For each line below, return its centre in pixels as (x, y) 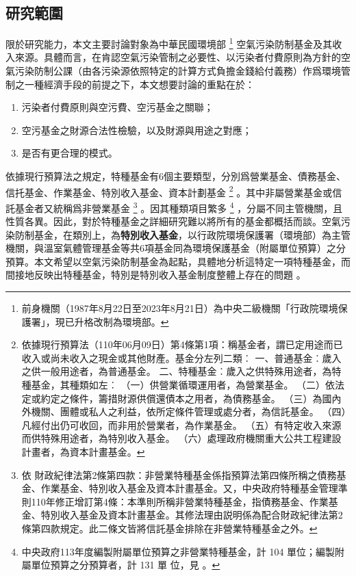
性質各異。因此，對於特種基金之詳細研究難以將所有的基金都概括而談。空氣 (173, 221)
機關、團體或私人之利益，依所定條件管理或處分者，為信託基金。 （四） (189, 411)
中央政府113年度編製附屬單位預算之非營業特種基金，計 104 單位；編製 (178, 551)
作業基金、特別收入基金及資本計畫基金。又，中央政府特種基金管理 (189, 488)
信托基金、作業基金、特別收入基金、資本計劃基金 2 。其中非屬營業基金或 (169, 191)
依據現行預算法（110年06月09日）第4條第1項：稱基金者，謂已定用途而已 (182, 344)
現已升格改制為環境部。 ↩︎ (112, 321)
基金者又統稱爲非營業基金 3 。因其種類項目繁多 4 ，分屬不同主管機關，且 (179, 207)
